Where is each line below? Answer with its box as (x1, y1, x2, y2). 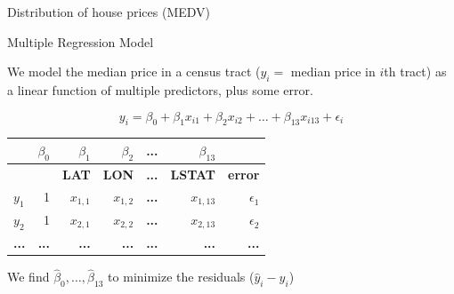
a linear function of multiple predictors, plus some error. (7, 80, 313, 99)
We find (7, 267, 50, 286)
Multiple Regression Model (7, 32, 154, 51)
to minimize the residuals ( (108, 267, 255, 286)
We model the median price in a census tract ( (7, 62, 261, 81)
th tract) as (384, 62, 447, 81)
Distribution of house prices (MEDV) (7, 3, 211, 20)
